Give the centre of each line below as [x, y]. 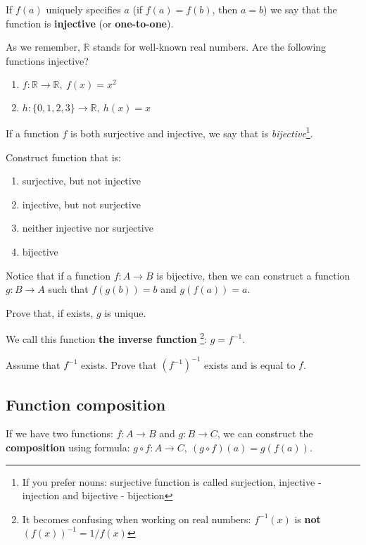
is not [308, 519]
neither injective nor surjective [88, 228]
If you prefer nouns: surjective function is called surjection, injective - [172, 481]
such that [68, 289]
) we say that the [300, 9]
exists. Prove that [119, 364]
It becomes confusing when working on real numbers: [137, 519]
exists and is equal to [250, 364]
